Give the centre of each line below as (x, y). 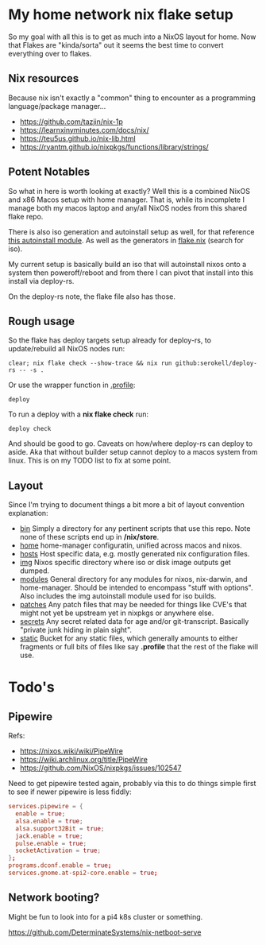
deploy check (30, 429)
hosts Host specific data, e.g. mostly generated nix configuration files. (135, 554)
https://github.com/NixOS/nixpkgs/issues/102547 (100, 768)
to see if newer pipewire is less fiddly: (70, 792)
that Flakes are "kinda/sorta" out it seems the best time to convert (116, 45)
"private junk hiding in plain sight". (76, 630)
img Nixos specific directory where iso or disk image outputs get (125, 563)
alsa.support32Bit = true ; (60, 828)
